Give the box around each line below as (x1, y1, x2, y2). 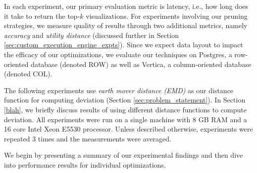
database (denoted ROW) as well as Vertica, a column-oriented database (31, 59, 252, 69)
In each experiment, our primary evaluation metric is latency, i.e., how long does (4, 1, 249, 11)
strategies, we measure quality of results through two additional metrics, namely (4, 20, 248, 31)
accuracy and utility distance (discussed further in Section (4, 30, 179, 40)
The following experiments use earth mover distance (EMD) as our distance (4, 85, 234, 95)
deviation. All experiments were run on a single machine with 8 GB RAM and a (4, 114, 247, 124)
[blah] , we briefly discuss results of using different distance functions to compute (4, 104, 247, 114)
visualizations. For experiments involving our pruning (86, 10, 248, 21)
